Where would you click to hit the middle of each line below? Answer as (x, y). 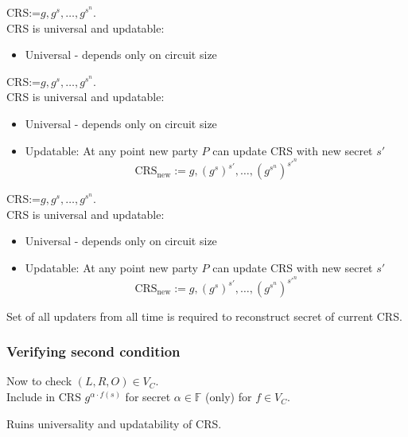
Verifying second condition (93, 351)
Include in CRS (44, 397)
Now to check (39, 381)
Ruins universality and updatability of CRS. (114, 423)
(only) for (229, 397)
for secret (148, 397)
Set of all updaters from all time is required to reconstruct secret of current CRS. (204, 316)
